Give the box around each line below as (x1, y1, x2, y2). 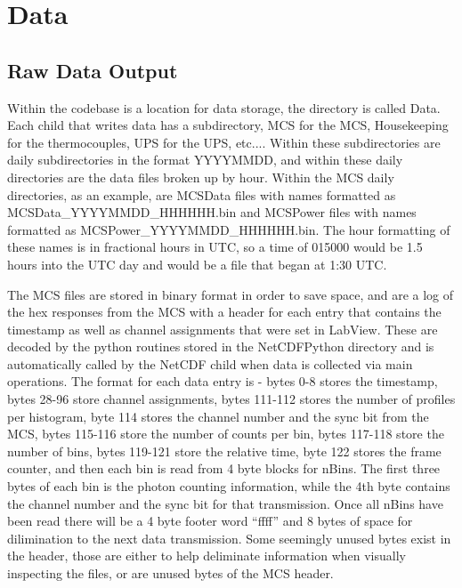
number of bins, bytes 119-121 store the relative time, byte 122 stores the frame (7, 441, 442, 460)
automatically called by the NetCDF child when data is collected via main (7, 354, 413, 373)
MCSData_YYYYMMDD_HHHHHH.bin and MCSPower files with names (7, 203, 417, 222)
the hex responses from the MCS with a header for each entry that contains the (7, 302, 442, 321)
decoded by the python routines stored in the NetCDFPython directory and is (7, 337, 434, 356)
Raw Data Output (7, 56, 178, 84)
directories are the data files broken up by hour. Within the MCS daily (7, 167, 394, 186)
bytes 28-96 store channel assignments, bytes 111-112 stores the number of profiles (7, 390, 456, 408)
